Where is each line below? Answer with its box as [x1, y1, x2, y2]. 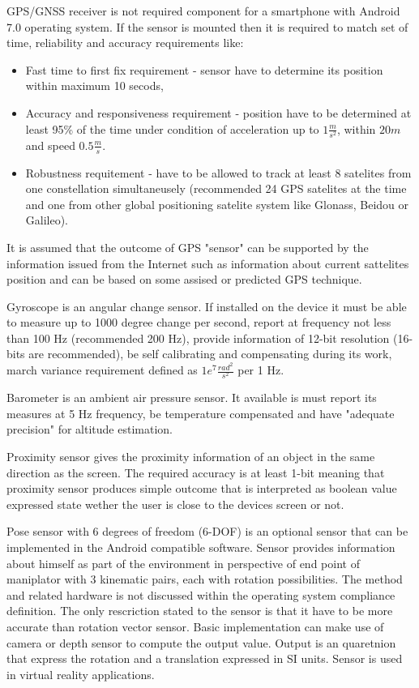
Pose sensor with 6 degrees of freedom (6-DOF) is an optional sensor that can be [6, 523, 408, 540]
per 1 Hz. [237, 361, 284, 378]
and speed [25, 136, 75, 153]
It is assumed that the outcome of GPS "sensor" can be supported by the [6, 238, 369, 255]
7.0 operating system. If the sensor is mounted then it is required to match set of [6, 18, 408, 35]
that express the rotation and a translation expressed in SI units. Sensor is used [6, 650, 403, 667]
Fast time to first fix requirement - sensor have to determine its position [25, 61, 383, 78]
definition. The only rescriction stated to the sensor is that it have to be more [6, 602, 393, 619]
